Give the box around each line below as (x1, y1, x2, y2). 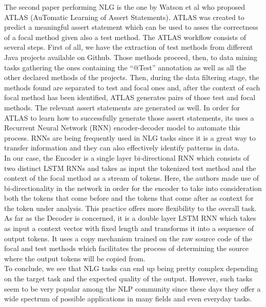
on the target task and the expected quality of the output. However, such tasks (4, 273, 253, 284)
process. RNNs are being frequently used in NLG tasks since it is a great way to (4, 132, 256, 143)
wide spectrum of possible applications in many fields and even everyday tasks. (4, 293, 252, 304)
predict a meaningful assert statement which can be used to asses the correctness (4, 22, 258, 32)
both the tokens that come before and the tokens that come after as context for (4, 193, 254, 203)
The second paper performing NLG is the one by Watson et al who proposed (4, 2, 245, 12)
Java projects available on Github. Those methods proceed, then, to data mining (4, 51, 258, 62)
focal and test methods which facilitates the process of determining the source (4, 243, 249, 254)
